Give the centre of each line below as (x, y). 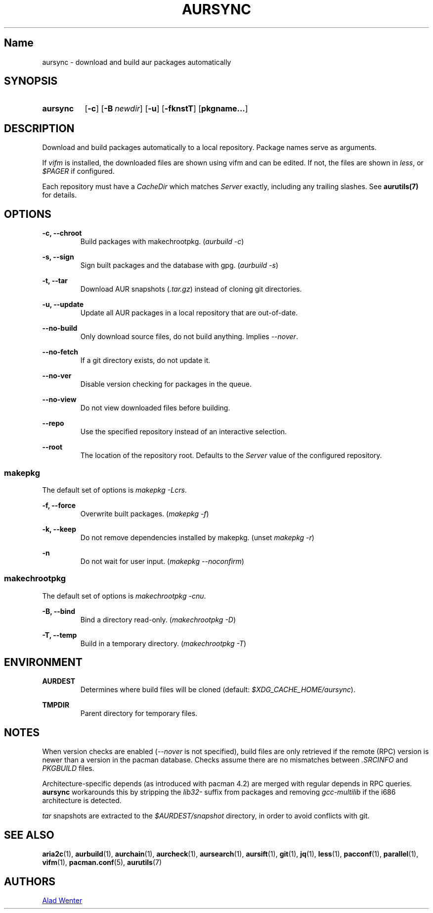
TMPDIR (56, 705)
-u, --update (63, 304)
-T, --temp (60, 635)
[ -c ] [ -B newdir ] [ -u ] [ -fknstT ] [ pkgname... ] (166, 109)
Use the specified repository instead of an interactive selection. (184, 432)
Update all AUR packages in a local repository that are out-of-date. (189, 313)
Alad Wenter (62, 900)
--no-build (60, 328)
